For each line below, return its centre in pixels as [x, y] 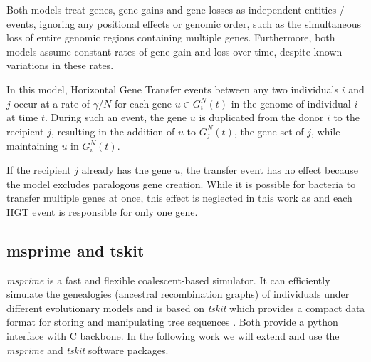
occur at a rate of [52, 103]
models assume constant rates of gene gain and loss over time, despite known [174, 51]
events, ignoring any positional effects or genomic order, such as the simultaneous [184, 23]
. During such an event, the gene [116, 117]
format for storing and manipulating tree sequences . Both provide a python [172, 322]
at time [22, 117]
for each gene [143, 103]
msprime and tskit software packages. [88, 350]
